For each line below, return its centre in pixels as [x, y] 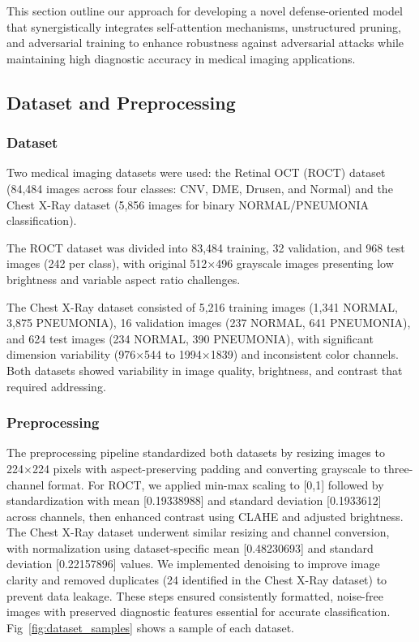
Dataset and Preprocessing [121, 102]
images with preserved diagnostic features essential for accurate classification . [199, 612]
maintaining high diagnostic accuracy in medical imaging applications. [181, 58]
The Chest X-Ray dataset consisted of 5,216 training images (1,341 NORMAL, [202, 306]
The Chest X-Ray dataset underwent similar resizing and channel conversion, [198, 532]
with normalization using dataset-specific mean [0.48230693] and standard [190, 547]
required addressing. [56, 386]
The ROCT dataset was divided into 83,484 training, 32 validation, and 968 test [206, 247]
